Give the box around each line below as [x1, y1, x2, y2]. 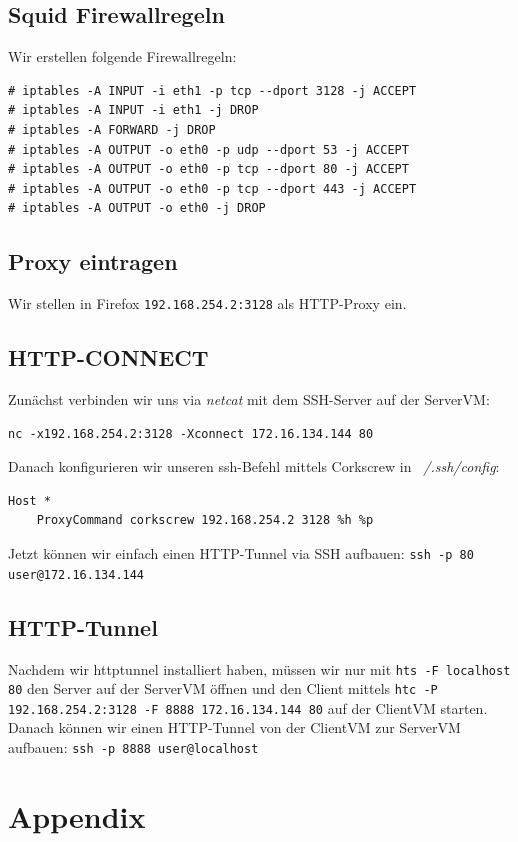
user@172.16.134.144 [8, 567, 145, 582]
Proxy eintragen [8, 246, 178, 277]
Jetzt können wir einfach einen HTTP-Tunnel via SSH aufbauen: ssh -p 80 [8, 542, 474, 563]
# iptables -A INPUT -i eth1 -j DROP [8, 103, 259, 118]
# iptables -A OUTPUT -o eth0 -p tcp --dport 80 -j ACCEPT [8, 162, 409, 177]
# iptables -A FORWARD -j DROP [8, 122, 216, 137]
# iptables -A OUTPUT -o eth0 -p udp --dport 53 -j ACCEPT [8, 142, 409, 157]
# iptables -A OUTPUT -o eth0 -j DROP [8, 201, 266, 216]
